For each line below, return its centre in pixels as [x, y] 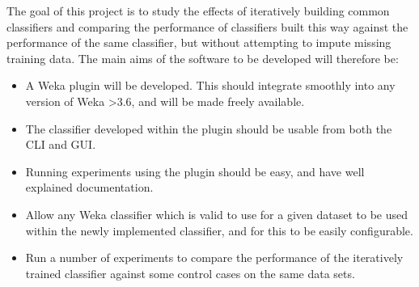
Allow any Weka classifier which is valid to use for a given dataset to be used [217, 214]
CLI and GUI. [61, 144]
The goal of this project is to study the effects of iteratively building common [198, 11]
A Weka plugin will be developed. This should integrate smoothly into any [210, 85]
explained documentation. [89, 187]
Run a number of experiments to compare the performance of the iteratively [214, 257]
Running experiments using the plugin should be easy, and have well [195, 171]
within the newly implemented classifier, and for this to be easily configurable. [219, 230]
